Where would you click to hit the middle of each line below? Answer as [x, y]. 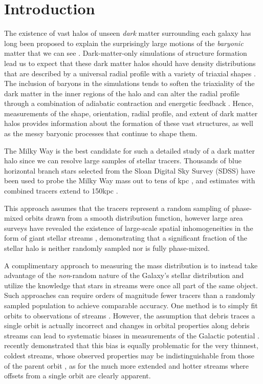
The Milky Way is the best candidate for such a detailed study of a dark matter [130, 150]
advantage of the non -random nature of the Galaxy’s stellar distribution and [124, 275]
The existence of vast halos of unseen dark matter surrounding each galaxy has [128, 33]
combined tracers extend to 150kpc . [61, 191]
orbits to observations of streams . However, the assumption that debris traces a [130, 315]
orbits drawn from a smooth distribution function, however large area [134, 218]
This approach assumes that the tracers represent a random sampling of [117, 208]
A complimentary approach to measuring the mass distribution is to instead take [131, 265]
